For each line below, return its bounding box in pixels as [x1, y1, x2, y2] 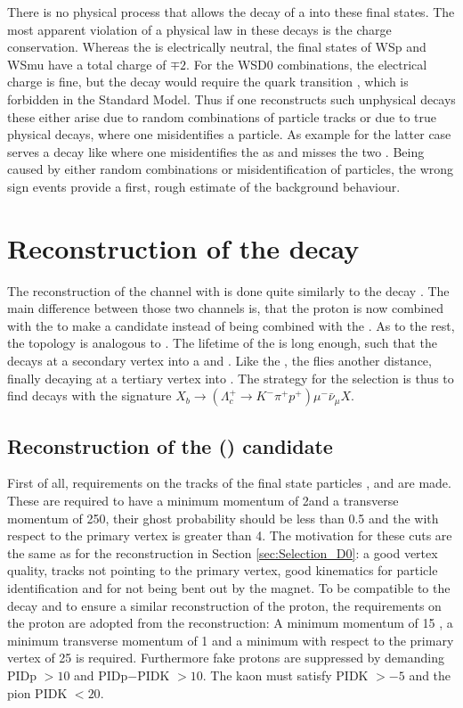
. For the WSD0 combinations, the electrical [186, 54, 427, 73]
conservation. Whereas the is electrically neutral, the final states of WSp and [7, 37, 426, 56]
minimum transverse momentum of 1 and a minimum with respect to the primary [7, 630, 454, 649]
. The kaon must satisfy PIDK [202, 665, 369, 684]
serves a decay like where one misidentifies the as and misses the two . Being [7, 142, 425, 161]
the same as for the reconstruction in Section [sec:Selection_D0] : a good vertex [7, 543, 438, 562]
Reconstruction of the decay [7, 229, 360, 266]
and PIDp [74, 665, 128, 684]
